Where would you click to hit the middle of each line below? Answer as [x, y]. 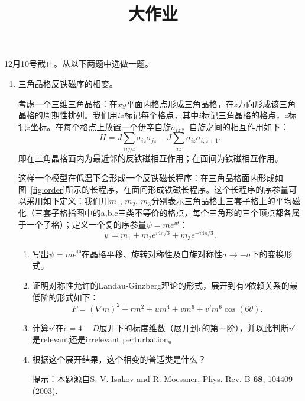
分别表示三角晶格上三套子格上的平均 [221, 201]
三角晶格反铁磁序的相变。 [68, 83]
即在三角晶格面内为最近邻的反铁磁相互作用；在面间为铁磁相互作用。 [150, 158]
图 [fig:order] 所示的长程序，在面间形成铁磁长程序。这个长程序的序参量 [153, 189]
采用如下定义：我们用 [68, 201]
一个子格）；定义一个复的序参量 [86, 224]
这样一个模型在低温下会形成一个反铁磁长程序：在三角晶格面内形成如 [150, 178]
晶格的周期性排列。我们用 [68, 115]
